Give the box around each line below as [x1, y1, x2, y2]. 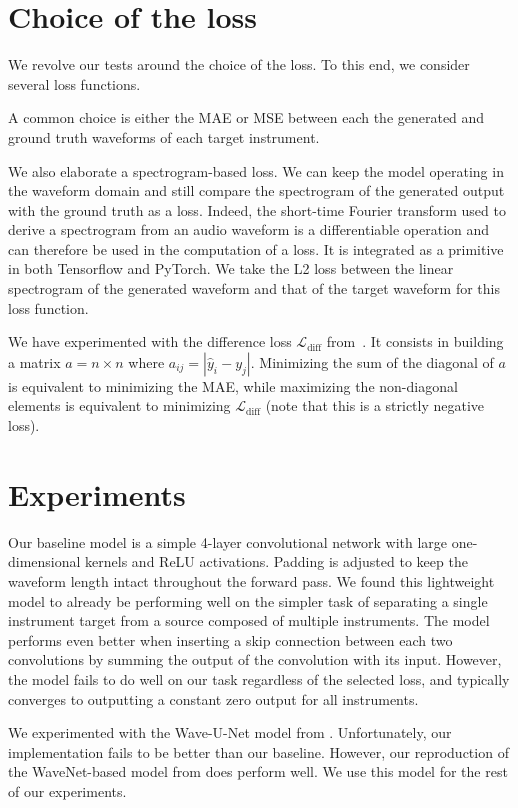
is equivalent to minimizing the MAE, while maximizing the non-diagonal [8, 375, 458, 396]
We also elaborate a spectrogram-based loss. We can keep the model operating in [8, 160, 504, 181]
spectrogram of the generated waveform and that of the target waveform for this [8, 278, 500, 299]
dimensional [8, 551, 81, 572]
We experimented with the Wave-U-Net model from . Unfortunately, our [8, 722, 452, 743]
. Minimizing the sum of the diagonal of [250, 351, 494, 372]
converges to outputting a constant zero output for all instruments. [8, 688, 419, 709]
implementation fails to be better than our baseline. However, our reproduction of [8, 741, 509, 762]
